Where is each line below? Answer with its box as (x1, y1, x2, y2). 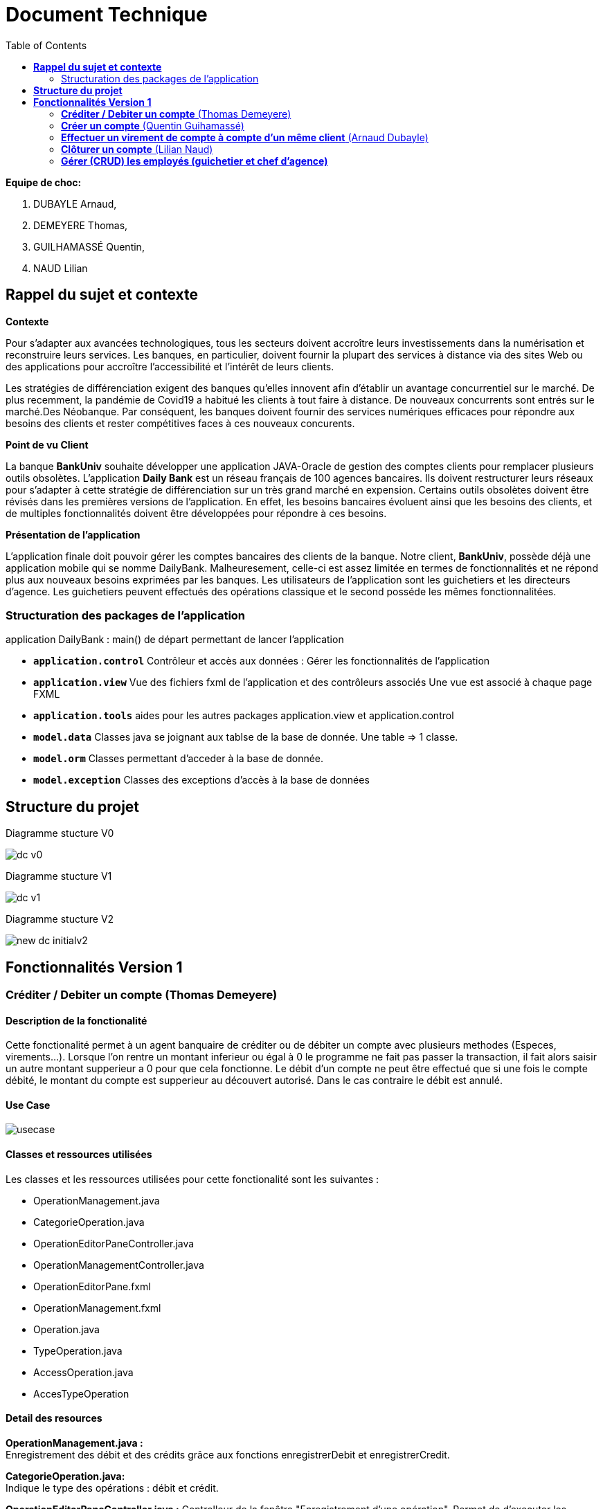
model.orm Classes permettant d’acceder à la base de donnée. (33, 752, 324, 765)
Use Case (6, 1099, 51, 1111)
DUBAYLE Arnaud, (33, 197, 117, 210)
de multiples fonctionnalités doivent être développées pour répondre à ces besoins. (6, 507, 387, 519)
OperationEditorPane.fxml (33, 1280, 151, 1292)
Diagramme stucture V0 (6, 827, 114, 840)
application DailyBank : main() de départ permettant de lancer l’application (6, 633, 344, 646)
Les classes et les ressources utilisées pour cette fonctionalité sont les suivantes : (6, 1173, 379, 1185)
